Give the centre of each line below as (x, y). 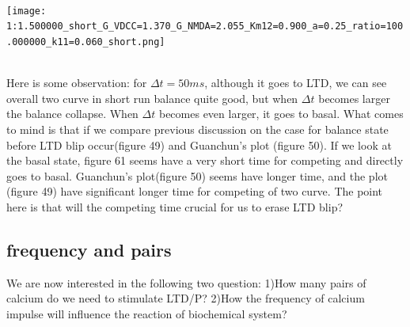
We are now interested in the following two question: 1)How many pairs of (186, 282)
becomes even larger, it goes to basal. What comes (281, 114)
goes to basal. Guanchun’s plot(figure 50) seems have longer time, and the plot (197, 175)
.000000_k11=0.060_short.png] (86, 42)
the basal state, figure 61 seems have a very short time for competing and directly (205, 160)
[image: (27, 11)
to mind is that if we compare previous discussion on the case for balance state (197, 129)
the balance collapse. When (72, 114)
